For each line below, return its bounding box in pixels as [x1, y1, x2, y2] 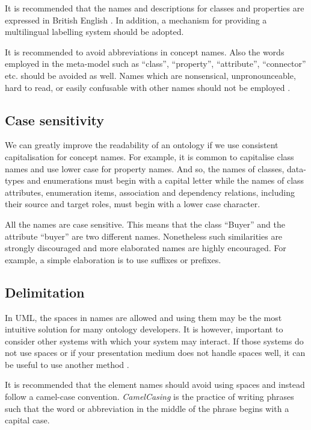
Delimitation [5, 282, 85, 301]
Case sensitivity [5, 110, 105, 129]
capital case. [5, 414, 50, 426]
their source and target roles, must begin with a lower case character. [5, 198, 260, 210]
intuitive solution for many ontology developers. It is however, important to [5, 323, 283, 335]
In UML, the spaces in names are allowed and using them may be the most [5, 311, 282, 323]
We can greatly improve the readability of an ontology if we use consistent [5, 139, 279, 151]
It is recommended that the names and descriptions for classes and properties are [5, 2, 304, 14]
